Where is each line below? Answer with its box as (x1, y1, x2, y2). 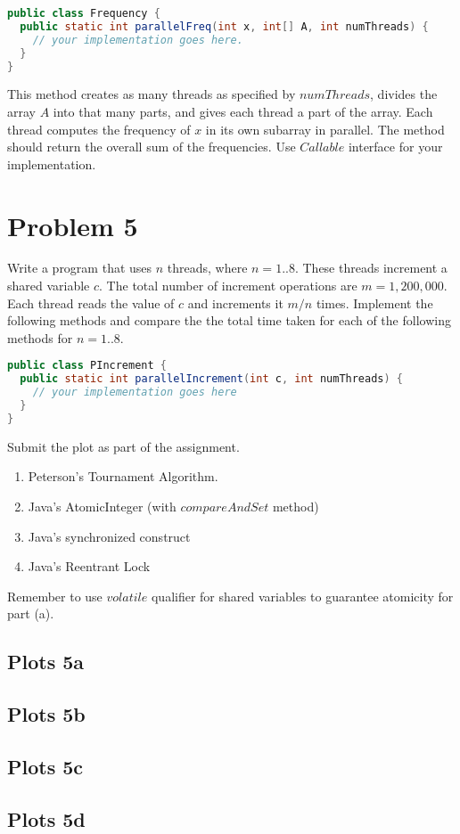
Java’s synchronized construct (28, 527, 191, 545)
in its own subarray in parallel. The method (205, 119, 445, 138)
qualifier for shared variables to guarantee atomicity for (151, 586, 454, 605)
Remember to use (7, 586, 103, 605)
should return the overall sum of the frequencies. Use (7, 137, 296, 156)
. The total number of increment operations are (99, 276, 357, 295)
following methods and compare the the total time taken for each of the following (7, 311, 451, 330)
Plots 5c (7, 752, 84, 780)
